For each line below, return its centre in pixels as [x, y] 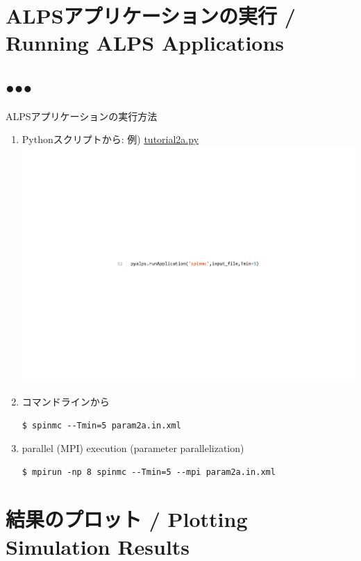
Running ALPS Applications [145, 43]
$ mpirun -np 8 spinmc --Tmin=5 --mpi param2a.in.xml [149, 472]
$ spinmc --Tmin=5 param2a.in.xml [101, 425]
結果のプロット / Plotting [127, 519]
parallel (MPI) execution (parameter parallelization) [133, 448]
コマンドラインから [66, 401]
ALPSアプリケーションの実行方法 [82, 116]
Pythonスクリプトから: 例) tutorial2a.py [110, 139]
